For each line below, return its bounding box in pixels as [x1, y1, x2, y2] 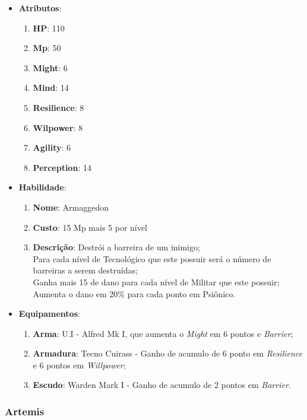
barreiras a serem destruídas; [33, 264, 138, 276]
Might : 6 [33, 61, 68, 74]
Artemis [5, 403, 45, 418]
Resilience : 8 [33, 101, 84, 113]
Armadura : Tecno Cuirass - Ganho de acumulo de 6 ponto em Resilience [33, 347, 303, 359]
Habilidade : [18, 181, 67, 193]
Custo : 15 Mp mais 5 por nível [33, 221, 147, 233]
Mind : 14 [33, 81, 69, 94]
